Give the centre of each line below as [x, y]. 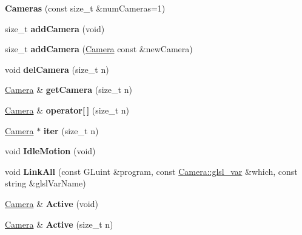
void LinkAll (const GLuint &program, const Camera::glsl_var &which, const [151, 171]
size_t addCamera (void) [55, 28]
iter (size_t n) [71, 130]
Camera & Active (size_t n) [59, 224]
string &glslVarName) [45, 183]
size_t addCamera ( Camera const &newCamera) [99, 49]
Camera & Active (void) [52, 203]
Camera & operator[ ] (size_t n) [67, 110]
